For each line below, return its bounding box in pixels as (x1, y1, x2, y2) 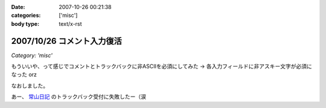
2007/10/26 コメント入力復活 (11, 36, 122, 46)
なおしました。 (11, 82, 48, 89)
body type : (11, 20, 39, 27)
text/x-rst (59, 20, 82, 27)
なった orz (11, 71, 37, 78)
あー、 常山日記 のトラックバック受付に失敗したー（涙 (11, 93, 147, 100)
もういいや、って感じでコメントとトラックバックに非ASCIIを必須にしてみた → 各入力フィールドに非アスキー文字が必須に (11, 63, 312, 70)
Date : (11, 4, 25, 10)
